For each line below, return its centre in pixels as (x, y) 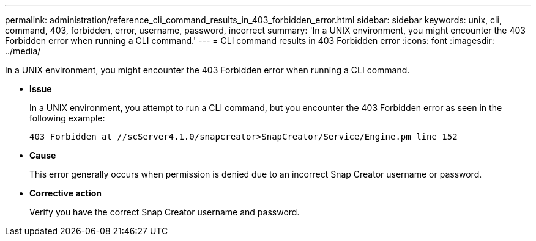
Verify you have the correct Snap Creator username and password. (165, 212)
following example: (67, 118)
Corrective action (65, 193)
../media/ (23, 51)
